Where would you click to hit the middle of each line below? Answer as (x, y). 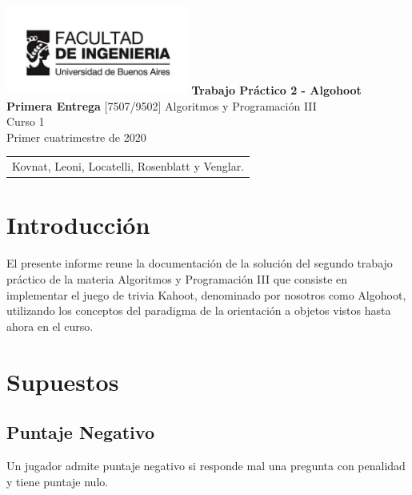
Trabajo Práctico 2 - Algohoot (276, 90)
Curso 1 (26, 121)
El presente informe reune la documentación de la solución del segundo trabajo (200, 263)
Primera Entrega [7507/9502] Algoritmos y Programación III (162, 105)
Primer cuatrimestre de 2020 (76, 137)
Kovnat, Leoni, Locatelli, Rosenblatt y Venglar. (128, 166)
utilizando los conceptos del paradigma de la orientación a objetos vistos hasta (199, 310)
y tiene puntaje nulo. (58, 481)
